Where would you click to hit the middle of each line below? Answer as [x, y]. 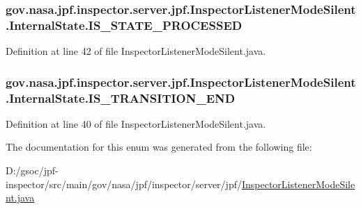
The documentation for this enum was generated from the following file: [159, 147]
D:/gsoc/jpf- [32, 170]
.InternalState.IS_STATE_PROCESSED [124, 25]
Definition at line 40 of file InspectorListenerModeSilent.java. [136, 123]
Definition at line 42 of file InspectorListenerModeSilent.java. [136, 51]
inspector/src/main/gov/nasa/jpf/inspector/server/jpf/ [124, 184]
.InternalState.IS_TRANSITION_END [121, 98]
